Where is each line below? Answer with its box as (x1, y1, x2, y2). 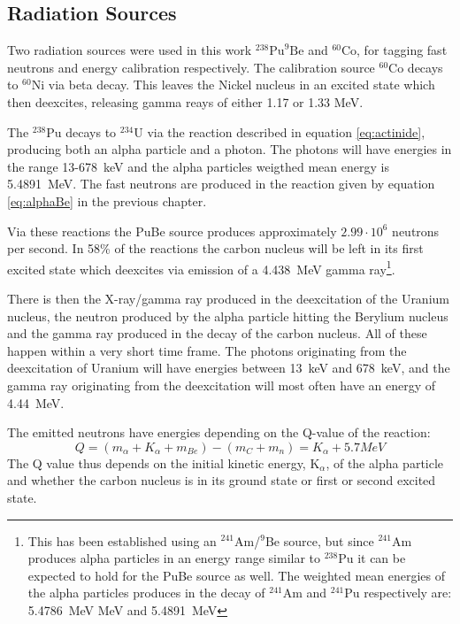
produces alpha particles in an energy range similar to (27, 549, 321, 567)
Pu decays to (46, 122, 117, 141)
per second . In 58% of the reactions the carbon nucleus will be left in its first (7, 239, 424, 258)
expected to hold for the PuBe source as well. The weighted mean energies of (27, 566, 446, 584)
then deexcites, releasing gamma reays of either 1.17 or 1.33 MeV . (7, 92, 364, 111)
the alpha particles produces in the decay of (27, 583, 265, 602)
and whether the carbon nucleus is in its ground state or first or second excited (7, 471, 436, 489)
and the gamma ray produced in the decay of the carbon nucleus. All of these (7, 324, 427, 343)
